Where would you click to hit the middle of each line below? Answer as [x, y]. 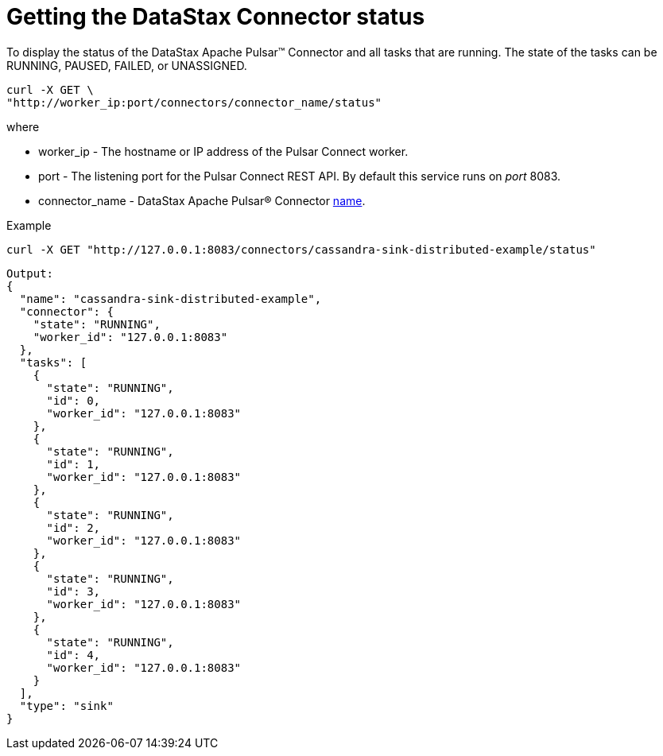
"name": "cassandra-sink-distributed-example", [171, 299]
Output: [30, 273]
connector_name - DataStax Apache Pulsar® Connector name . [202, 200]
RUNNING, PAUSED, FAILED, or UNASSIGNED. [127, 65]
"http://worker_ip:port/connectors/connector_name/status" [194, 102]
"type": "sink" [66, 706]
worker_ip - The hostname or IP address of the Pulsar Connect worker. [223, 151]
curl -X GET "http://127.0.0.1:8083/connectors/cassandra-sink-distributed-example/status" [301, 249]
